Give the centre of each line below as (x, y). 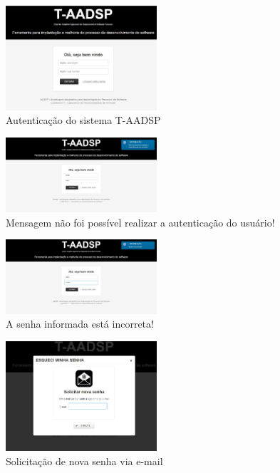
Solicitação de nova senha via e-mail (84, 461)
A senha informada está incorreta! (80, 324)
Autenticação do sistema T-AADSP (83, 120)
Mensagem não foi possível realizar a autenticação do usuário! (140, 222)
